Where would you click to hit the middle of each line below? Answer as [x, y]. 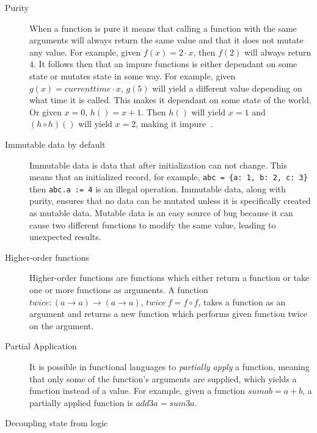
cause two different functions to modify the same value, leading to [153, 224]
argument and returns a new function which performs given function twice [168, 314]
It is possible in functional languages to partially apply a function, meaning [169, 366]
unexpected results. [65, 237]
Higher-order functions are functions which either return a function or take [169, 278]
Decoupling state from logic [56, 423]
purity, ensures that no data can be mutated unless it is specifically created [170, 201]
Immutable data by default [55, 144]
